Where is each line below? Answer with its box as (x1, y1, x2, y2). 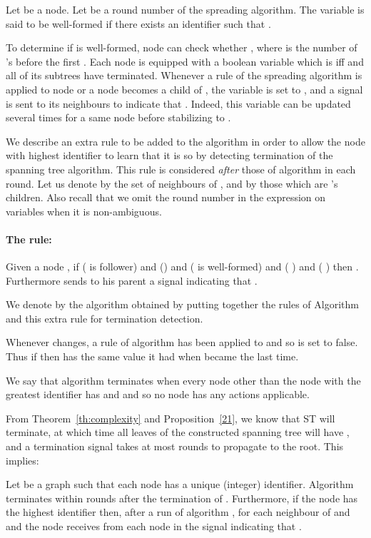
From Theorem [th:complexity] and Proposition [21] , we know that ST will (6, 410, 335, 425)
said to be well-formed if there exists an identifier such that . (6, 16, 271, 31)
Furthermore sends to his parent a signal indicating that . (6, 273, 258, 288)
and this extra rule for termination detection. (6, 310, 203, 325)
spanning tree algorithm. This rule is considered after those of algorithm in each (6, 161, 356, 176)
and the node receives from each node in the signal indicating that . (6, 519, 302, 534)
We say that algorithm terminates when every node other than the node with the (6, 372, 361, 387)
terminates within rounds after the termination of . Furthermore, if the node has (6, 490, 358, 505)
